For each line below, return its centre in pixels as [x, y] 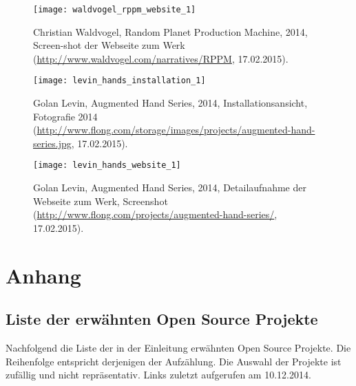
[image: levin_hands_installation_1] [119, 81]
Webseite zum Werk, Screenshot [101, 201]
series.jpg [52, 143]
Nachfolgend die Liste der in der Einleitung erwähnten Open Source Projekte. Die [178, 348]
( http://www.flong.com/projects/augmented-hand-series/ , [155, 214]
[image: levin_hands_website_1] [107, 165]
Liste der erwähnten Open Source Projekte [162, 319]
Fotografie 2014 [65, 116]
